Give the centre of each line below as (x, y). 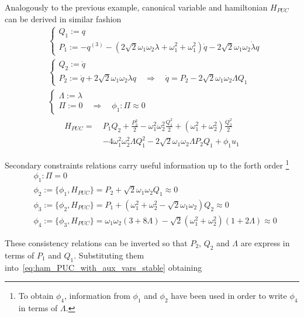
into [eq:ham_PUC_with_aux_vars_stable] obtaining (103, 267)
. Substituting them (109, 255)
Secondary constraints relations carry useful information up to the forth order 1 (147, 164)
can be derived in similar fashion (63, 18)
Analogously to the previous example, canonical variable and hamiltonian (136, 7)
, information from (97, 296)
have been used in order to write (229, 296)
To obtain (36, 296)
